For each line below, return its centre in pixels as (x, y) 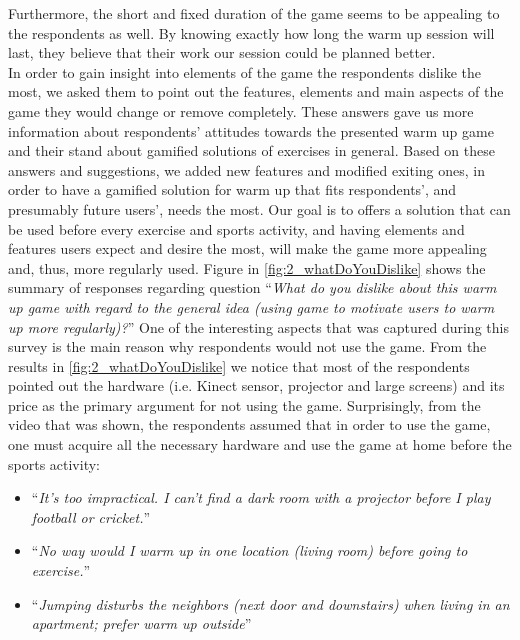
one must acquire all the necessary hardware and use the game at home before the (260, 444)
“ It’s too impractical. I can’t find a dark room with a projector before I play (261, 497)
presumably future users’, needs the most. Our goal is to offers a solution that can (259, 208)
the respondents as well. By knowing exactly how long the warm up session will (251, 32)
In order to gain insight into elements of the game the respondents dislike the (244, 71)
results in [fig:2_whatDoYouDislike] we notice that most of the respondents (239, 365)
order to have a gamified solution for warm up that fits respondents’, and (232, 189)
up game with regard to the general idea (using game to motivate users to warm (251, 306)
